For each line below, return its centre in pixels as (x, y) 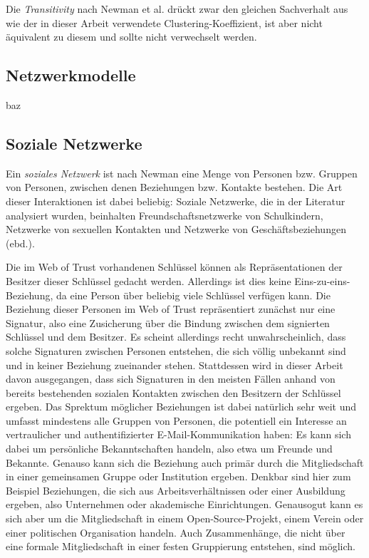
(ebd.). (20, 243)
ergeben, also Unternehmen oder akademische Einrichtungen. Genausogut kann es (184, 504)
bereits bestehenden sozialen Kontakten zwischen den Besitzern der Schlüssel (173, 392)
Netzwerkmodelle (71, 75)
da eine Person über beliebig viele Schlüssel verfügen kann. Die (193, 295)
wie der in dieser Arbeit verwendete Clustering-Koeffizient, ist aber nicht (164, 22)
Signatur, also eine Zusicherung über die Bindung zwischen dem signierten (168, 322)
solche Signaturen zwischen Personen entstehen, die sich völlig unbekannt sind (176, 350)
